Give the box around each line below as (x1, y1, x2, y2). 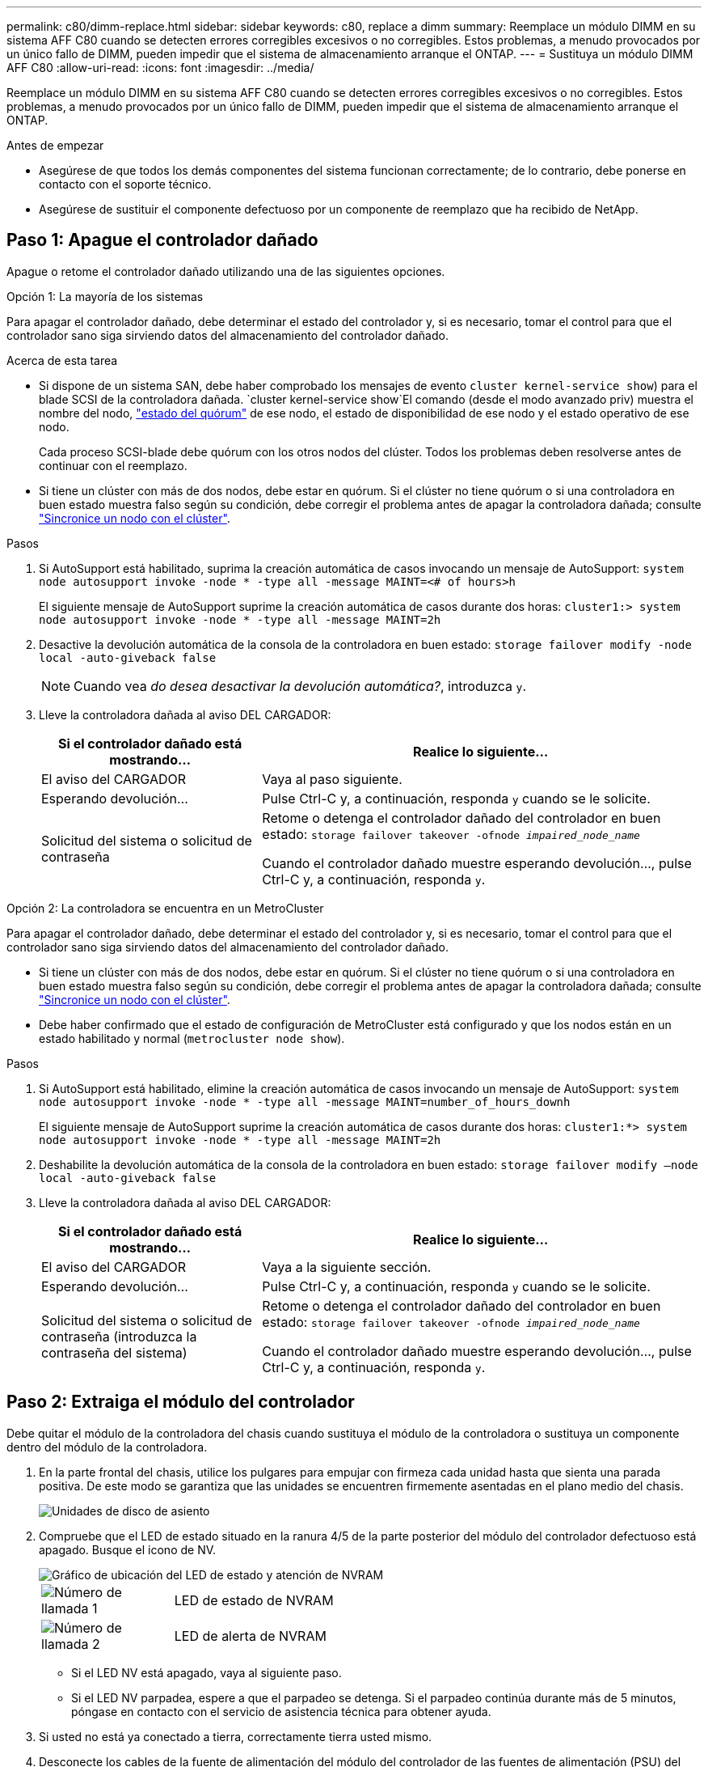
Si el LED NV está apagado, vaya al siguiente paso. (71, 1665, 342, 1680)
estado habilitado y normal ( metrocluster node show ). (39, 1031, 345, 1045)
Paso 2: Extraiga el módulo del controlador (6, 1392, 355, 1413)
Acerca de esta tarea (6, 353, 118, 367)
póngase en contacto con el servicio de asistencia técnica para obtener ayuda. (71, 1704, 491, 1718)
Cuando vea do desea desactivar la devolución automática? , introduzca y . (74, 677, 526, 694)
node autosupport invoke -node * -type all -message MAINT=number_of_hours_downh (39, 1095, 571, 1108)
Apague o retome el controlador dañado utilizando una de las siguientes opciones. (6, 264, 445, 278)
